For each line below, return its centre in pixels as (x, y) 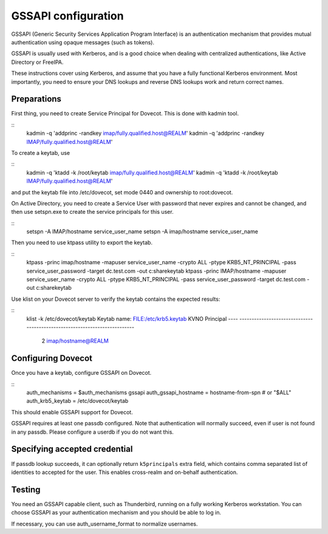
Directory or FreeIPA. (37, 62)
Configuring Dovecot (52, 358)
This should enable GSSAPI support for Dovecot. (72, 412)
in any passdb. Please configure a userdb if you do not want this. (93, 432)
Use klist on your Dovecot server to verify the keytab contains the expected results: (116, 299)
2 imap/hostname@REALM (75, 341)
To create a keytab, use (41, 152)
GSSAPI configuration (67, 16)
